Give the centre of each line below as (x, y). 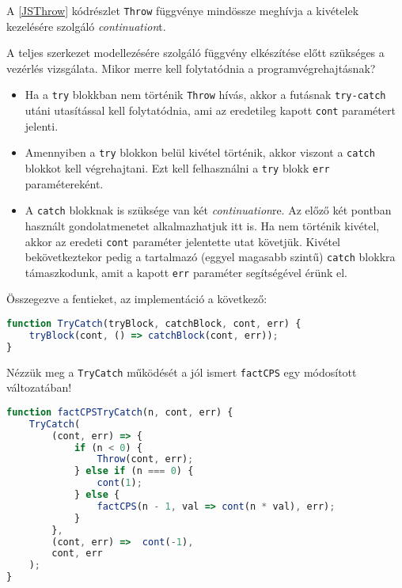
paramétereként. (64, 183)
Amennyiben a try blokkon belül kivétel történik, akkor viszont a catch (200, 152)
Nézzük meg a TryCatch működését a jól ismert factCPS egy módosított (182, 372)
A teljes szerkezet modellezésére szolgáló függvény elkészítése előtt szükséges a (195, 53)
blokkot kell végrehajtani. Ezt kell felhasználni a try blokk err (177, 168)
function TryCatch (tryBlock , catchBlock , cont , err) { (154, 324)
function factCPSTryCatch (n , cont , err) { (120, 412)
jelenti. (42, 125)
